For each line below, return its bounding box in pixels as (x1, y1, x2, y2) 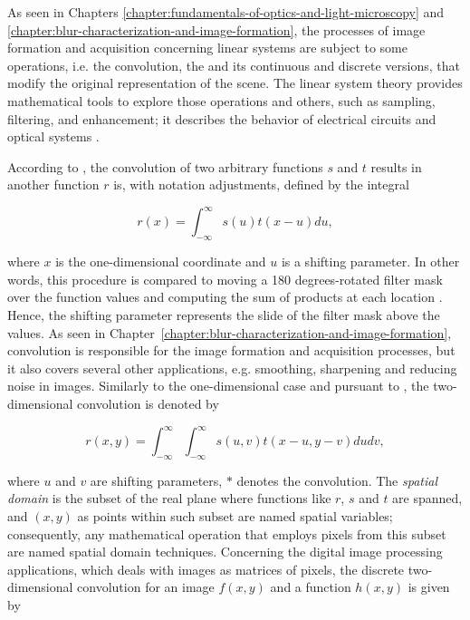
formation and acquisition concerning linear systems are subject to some (7, 38, 408, 57)
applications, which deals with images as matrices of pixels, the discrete (7, 559, 405, 578)
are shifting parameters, (90, 470, 223, 489)
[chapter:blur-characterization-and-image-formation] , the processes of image (7, 20, 426, 39)
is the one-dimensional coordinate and (55, 252, 266, 271)
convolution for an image (77, 577, 215, 596)
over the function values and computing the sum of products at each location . (7, 287, 443, 306)
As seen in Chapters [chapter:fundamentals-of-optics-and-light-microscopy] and (7, 3, 445, 21)
